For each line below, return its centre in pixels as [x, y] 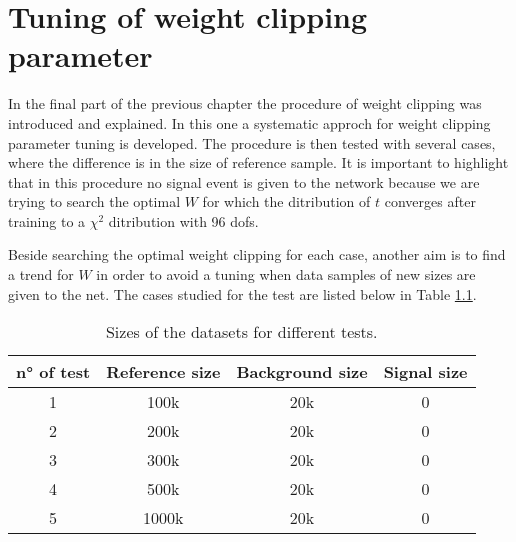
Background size [302, 372]
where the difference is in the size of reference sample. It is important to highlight [258, 162]
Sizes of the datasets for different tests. [241, 332]
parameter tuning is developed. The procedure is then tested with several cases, [252, 142]
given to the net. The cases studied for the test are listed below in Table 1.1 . [242, 293]
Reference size [163, 372]
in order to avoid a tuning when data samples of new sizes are [286, 274]
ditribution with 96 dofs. [183, 220]
